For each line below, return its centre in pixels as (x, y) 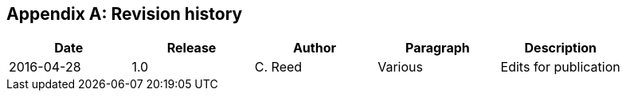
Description (560, 48)
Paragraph (437, 48)
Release (192, 48)
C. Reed (278, 67)
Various (400, 67)
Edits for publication (560, 67)
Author (315, 48)
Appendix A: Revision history (125, 14)
